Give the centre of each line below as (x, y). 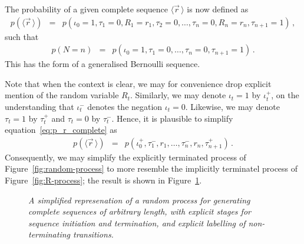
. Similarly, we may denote (178, 95)
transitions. (93, 234)
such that (22, 36)
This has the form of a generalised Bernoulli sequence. (103, 64)
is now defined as (218, 9)
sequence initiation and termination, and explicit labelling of (137, 223)
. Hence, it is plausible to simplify (172, 118)
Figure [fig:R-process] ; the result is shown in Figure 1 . (103, 180)
